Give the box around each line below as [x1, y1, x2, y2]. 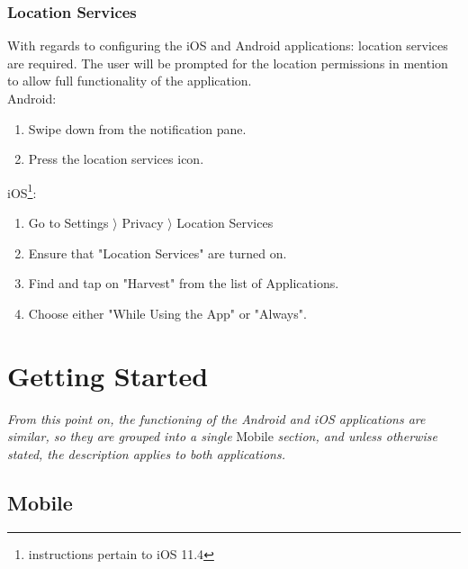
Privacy [121, 213, 164, 232]
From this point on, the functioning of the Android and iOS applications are [7, 409, 426, 428]
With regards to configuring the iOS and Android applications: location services [7, 36, 448, 55]
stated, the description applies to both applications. [7, 444, 285, 463]
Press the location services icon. [28, 149, 204, 168]
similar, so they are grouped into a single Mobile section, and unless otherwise [7, 427, 437, 446]
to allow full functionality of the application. [7, 71, 252, 90]
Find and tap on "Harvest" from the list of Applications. [28, 274, 339, 293]
